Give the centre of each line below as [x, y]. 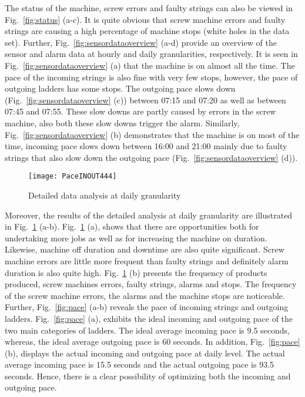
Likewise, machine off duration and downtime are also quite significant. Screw [145, 249]
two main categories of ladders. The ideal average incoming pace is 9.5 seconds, [147, 330]
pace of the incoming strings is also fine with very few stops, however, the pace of [151, 77]
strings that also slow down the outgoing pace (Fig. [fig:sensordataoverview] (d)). [151, 157]
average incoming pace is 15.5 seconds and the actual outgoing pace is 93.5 [140, 364]
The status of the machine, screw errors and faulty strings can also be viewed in [149, 8]
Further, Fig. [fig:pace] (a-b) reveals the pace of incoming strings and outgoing [147, 307]
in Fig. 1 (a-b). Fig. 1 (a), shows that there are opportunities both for [132, 226]
